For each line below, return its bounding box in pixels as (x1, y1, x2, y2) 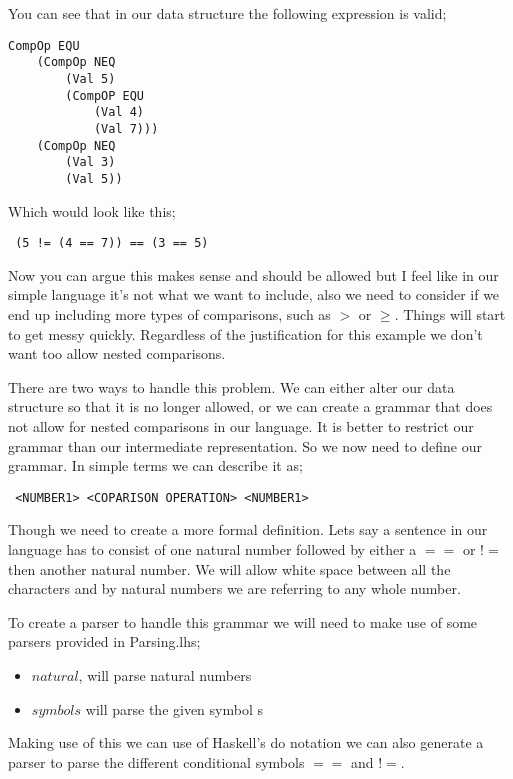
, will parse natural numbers (78, 664, 252, 685)
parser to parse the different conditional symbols (8, 751, 305, 772)
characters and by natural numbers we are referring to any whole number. (8, 578, 461, 599)
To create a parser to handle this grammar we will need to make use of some (8, 611, 478, 632)
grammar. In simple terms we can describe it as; (8, 455, 303, 476)
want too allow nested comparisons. (8, 343, 226, 364)
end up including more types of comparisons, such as (8, 303, 331, 324)
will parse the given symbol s (85, 698, 263, 719)
